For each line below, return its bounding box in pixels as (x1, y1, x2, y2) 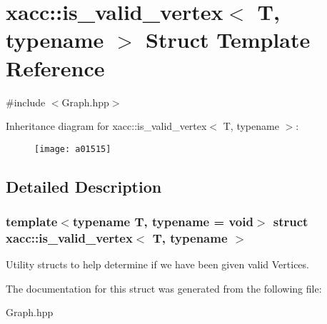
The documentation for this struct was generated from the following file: (6, 280, 322, 295)
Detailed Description (6, 175, 162, 197)
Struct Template (146, 25, 311, 54)
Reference (6, 53, 105, 82)
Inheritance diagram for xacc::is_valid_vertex (6, 118, 207, 133)
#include (6, 94, 46, 109)
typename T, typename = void (72, 213, 253, 231)
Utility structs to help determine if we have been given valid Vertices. (6, 257, 309, 272)
